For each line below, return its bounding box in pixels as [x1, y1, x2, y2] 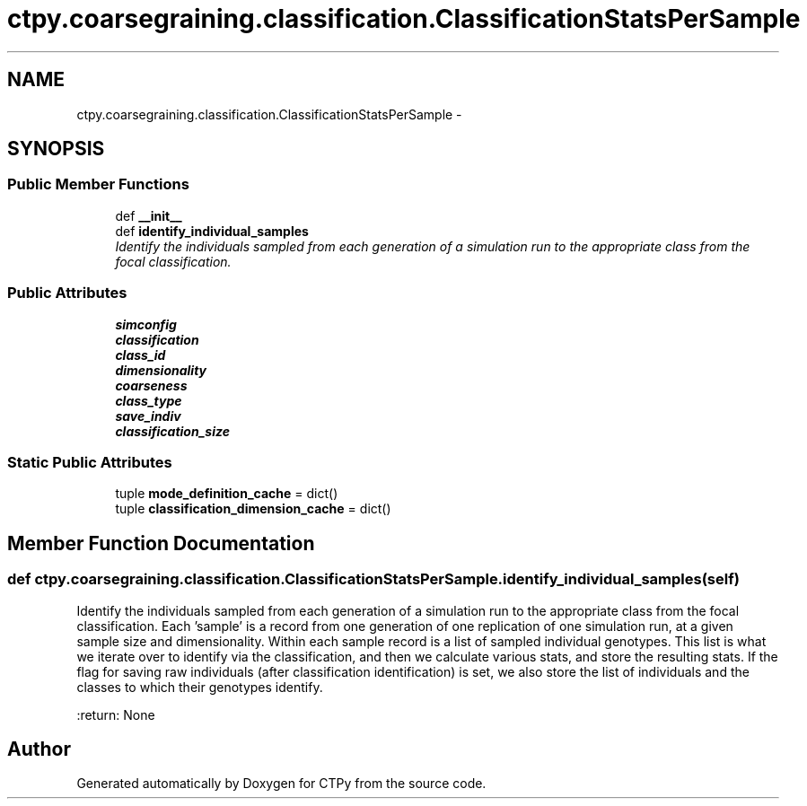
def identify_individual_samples [115, 223, 309, 239]
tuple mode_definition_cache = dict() [115, 486, 338, 502]
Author [7, 737, 71, 760]
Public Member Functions [7, 175, 189, 194]
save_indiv [115, 407, 181, 424]
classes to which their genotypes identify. [76, 679, 323, 695]
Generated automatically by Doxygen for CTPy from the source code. [76, 775, 487, 792]
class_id [115, 346, 166, 363]
